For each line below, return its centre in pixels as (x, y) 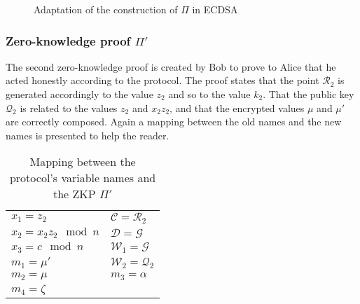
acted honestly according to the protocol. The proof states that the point (162, 80)
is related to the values (69, 108)
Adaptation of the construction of (106, 9)
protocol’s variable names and (83, 178)
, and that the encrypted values (237, 108)
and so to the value (209, 94)
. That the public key (309, 94)
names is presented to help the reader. (88, 135)
